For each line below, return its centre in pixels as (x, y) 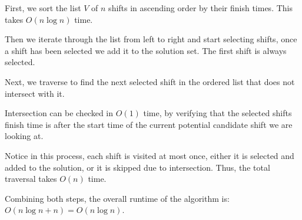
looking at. (24, 136)
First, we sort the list (43, 8)
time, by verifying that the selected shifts (218, 113)
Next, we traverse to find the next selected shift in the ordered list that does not (150, 81)
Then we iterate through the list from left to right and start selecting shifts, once (151, 39)
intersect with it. (35, 93)
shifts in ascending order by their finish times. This (200, 8)
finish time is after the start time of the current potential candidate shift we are (149, 124)
